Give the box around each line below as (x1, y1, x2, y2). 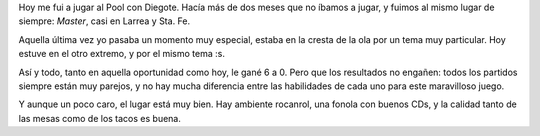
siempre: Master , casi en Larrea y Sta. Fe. (18, 15, 191, 27)
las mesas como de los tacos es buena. (18, 112, 182, 124)
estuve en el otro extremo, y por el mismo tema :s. (18, 48, 225, 60)
